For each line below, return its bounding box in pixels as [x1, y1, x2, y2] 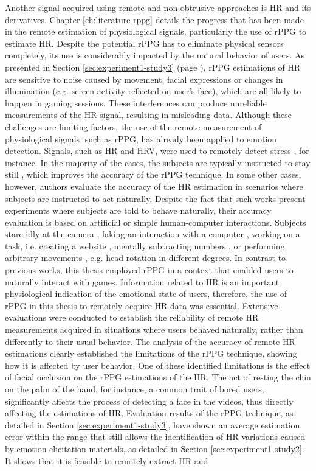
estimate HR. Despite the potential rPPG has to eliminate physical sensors [5, 37, 284, 49]
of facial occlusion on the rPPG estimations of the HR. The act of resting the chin [5, 371, 311, 383]
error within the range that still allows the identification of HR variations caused [5, 430, 306, 443]
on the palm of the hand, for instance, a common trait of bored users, [5, 383, 264, 395]
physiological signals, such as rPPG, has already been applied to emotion [5, 132, 277, 145]
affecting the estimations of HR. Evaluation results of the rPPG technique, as [5, 406, 294, 419]
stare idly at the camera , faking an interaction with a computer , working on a [5, 228, 300, 240]
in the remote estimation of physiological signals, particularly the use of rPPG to [5, 25, 307, 38]
